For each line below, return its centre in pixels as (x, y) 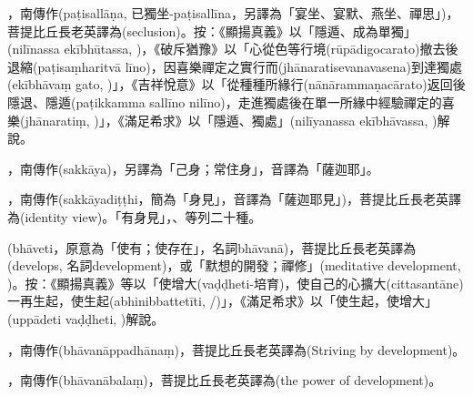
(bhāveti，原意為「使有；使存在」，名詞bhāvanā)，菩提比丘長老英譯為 (212, 247)
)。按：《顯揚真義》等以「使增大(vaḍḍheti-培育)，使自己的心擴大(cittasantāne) (236, 283)
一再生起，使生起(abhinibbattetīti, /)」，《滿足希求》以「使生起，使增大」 (222, 301)
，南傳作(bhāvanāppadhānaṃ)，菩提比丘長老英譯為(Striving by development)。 (236, 349)
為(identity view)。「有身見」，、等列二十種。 (135, 216)
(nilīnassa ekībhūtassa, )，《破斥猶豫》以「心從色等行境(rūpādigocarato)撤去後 (233, 49)
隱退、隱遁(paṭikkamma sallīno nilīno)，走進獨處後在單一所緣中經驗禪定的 (225, 102)
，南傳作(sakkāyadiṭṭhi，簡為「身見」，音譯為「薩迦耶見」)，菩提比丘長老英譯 (235, 199)
